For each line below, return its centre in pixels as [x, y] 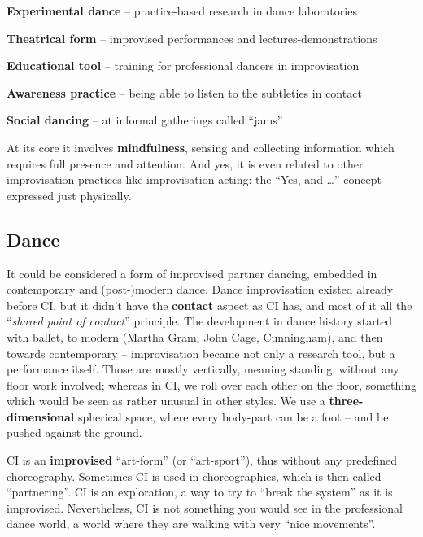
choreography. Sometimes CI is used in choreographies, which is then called [194, 476]
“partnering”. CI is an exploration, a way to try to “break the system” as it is [200, 492]
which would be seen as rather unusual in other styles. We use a [166, 401]
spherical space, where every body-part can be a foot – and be [233, 416]
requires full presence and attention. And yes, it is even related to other [185, 163]
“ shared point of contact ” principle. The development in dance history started [200, 321]
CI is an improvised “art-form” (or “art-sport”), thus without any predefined [202, 460]
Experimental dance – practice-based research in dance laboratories [182, 11]
